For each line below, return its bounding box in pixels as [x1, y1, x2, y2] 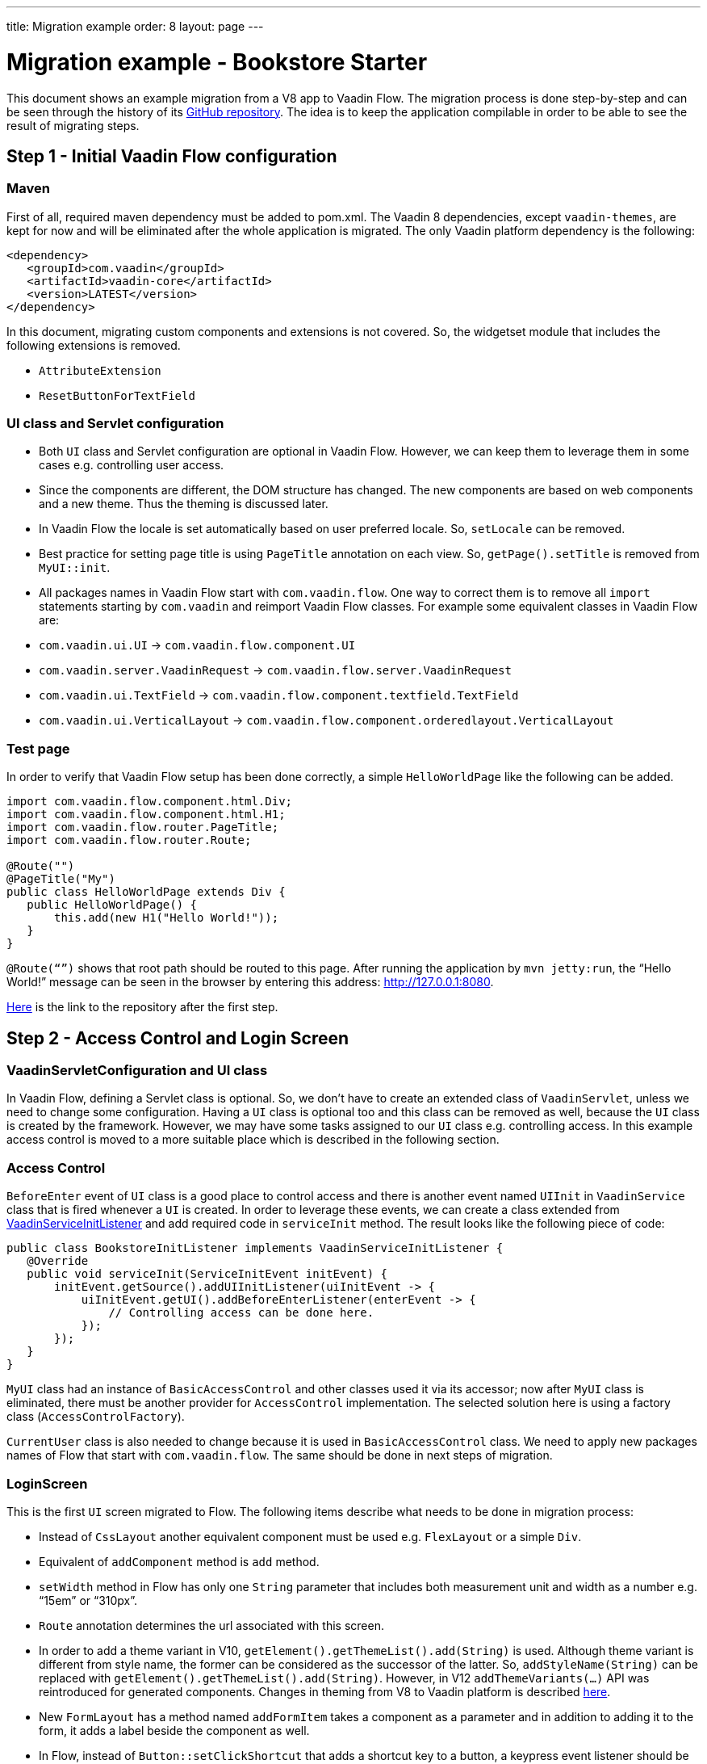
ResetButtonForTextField [39, 388, 195, 402]
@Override [27, 1254, 89, 1268]
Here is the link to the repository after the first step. [6, 1000, 278, 1014]
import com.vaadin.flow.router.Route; [6, 834, 252, 847]
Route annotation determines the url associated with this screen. [39, 1618, 384, 1632]
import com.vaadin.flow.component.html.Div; [6, 795, 293, 808]
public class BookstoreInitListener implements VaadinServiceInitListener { [6, 1241, 504, 1255]
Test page [6, 740, 70, 757]
